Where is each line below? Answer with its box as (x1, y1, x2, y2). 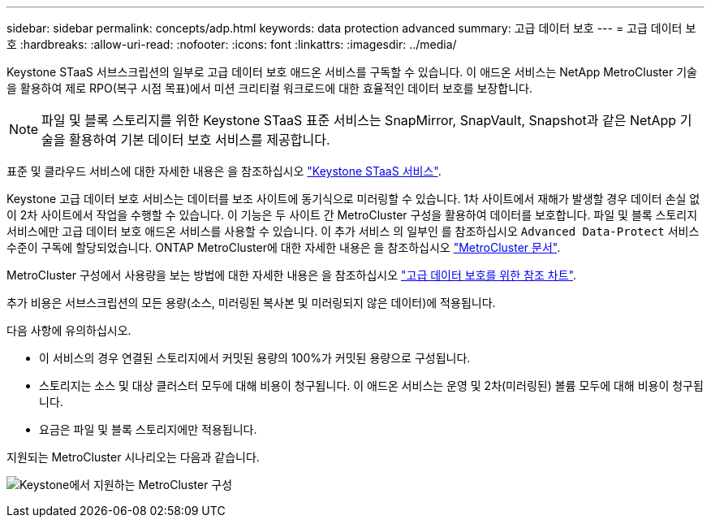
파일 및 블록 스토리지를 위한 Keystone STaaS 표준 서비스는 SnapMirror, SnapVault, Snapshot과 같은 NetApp (41, 112, 677, 128)
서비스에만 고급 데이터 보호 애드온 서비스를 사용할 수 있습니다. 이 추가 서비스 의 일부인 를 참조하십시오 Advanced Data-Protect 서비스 (6, 224, 700, 238)
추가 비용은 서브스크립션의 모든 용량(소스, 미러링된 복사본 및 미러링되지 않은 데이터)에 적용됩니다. (6, 296, 496, 310)
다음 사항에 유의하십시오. (6, 323, 131, 337)
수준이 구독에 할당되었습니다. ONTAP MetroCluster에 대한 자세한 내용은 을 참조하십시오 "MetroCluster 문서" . (6, 240, 561, 254)
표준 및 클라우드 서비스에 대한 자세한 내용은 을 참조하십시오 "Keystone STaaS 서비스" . (6, 164, 442, 178)
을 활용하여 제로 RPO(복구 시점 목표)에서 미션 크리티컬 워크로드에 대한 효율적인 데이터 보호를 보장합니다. (6, 81, 532, 95)
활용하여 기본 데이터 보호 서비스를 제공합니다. (69, 132, 330, 148)
